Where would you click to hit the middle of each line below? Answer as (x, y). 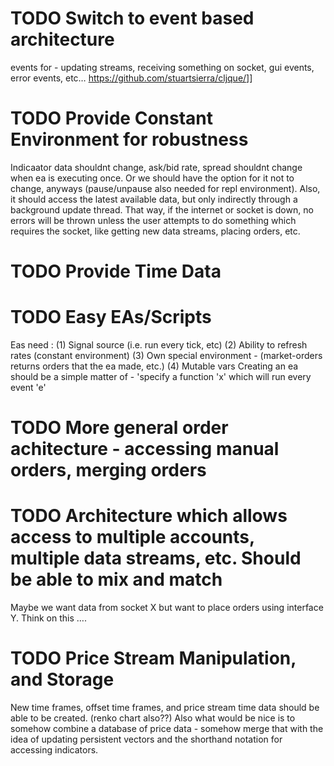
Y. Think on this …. (48, 618)
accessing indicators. (54, 750)
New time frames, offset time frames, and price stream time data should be (165, 708)
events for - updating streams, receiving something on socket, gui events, (162, 67)
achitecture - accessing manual (145, 449)
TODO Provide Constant (111, 118)
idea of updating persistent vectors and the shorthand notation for (146, 739)
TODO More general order (119, 428)
